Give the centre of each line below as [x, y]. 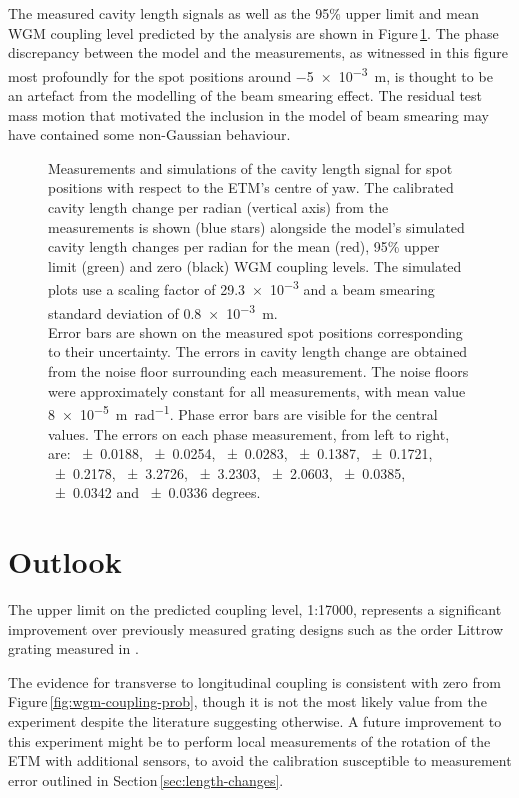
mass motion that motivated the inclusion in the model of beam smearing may [248, 114]
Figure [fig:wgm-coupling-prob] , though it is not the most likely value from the [247, 701]
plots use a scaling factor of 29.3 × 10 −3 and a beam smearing [241, 288]
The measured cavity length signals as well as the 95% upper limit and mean [243, 13]
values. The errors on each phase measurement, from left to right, [249, 433]
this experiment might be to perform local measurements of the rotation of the [249, 740]
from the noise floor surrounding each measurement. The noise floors [258, 371]
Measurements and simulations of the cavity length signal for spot [250, 167]
